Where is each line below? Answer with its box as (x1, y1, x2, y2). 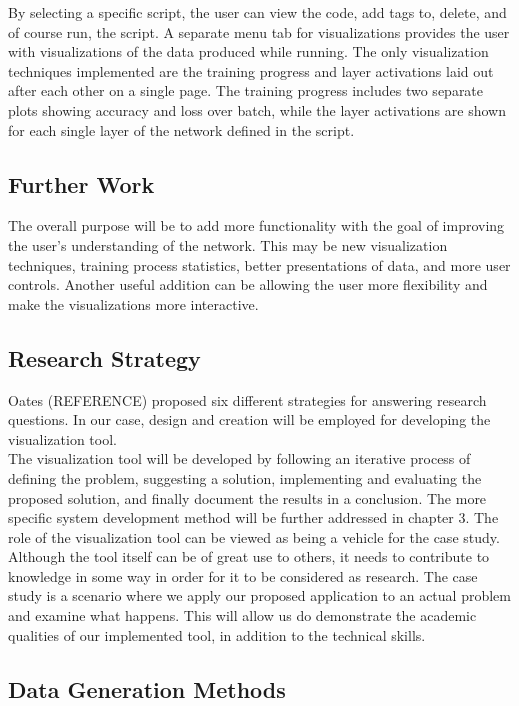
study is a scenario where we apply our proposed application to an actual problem (8, 585, 511, 606)
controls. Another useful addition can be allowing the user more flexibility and (8, 274, 488, 295)
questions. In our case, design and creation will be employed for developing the (8, 409, 491, 430)
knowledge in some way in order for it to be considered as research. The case (8, 565, 478, 586)
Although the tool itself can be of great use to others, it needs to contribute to (8, 546, 490, 567)
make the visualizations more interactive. (8, 293, 259, 314)
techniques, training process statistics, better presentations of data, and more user (8, 254, 511, 275)
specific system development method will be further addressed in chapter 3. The (8, 507, 499, 528)
